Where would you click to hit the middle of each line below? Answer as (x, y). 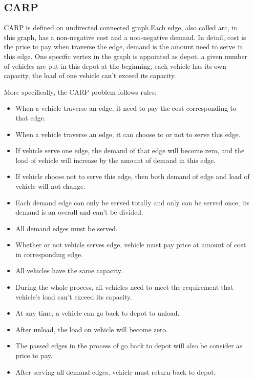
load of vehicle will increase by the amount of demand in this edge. (116, 160)
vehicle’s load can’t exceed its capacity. (74, 296)
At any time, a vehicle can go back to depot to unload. (97, 313)
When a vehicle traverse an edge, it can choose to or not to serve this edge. (128, 134)
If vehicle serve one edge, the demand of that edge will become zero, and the (130, 150)
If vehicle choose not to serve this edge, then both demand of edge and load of (132, 176)
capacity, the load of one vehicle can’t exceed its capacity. (90, 75)
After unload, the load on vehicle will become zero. (92, 329)
